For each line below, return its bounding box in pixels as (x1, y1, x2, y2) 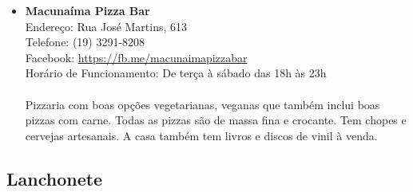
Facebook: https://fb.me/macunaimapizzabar (25, 49, 248, 65)
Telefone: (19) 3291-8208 (25, 33, 145, 50)
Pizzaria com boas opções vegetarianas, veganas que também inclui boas (25, 96, 380, 112)
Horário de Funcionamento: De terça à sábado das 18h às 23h (25, 65, 327, 81)
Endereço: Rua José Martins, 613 (25, 18, 188, 34)
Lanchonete (6, 166, 103, 190)
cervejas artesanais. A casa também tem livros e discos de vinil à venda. (25, 127, 378, 143)
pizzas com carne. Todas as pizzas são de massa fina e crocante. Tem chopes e (25, 112, 407, 128)
